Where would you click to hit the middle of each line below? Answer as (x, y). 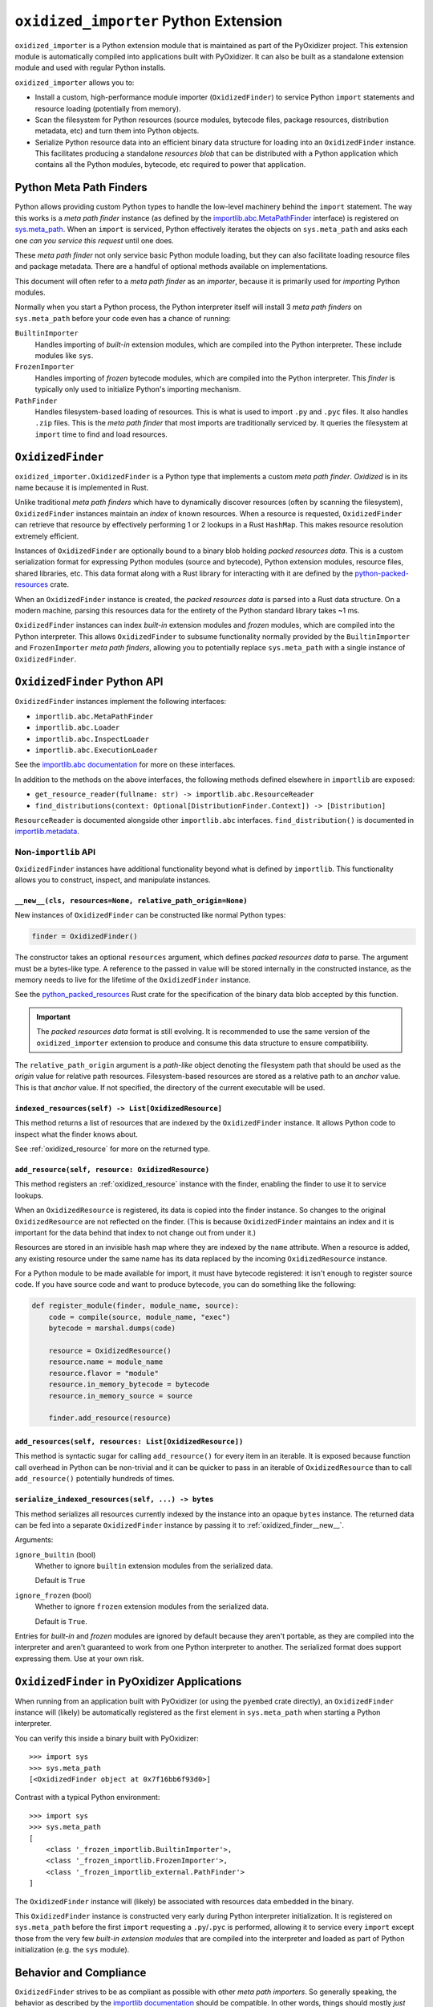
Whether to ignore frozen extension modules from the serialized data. (152, 1606)
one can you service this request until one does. (94, 240)
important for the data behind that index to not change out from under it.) (136, 1232)
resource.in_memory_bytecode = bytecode (129, 1384)
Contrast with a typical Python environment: (87, 1797)
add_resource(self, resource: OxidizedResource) (112, 1169)
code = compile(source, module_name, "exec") (140, 1317)
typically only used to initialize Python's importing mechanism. (138, 389)
